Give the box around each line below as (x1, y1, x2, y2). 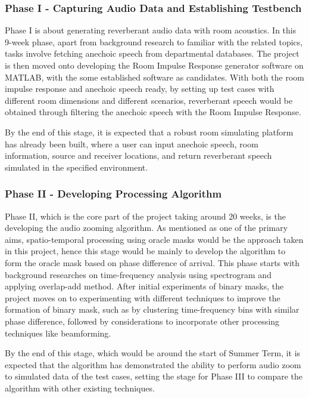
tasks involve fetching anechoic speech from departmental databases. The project (5, 47, 299, 60)
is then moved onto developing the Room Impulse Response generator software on (5, 59, 304, 71)
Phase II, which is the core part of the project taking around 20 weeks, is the (5, 209, 286, 222)
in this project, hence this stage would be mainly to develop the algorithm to (5, 245, 286, 257)
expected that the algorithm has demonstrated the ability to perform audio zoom (5, 358, 301, 371)
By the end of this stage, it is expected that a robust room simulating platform (5, 125, 294, 138)
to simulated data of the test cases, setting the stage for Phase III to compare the (5, 370, 303, 382)
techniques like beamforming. (5, 326, 111, 339)
